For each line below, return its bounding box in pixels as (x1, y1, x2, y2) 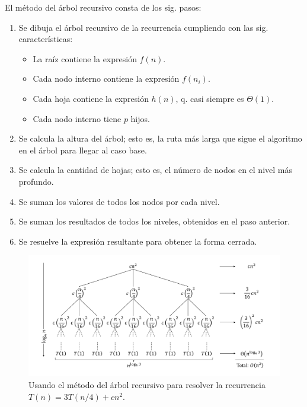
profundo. (18, 175, 54, 187)
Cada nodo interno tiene (33, 112, 121, 124)
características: (18, 33, 73, 45)
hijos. (130, 112, 150, 124)
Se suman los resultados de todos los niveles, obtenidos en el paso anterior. (18, 215, 290, 227)
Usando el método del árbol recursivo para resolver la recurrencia (28, 379, 266, 391)
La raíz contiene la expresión (33, 52, 137, 65)
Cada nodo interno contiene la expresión (33, 72, 180, 85)
